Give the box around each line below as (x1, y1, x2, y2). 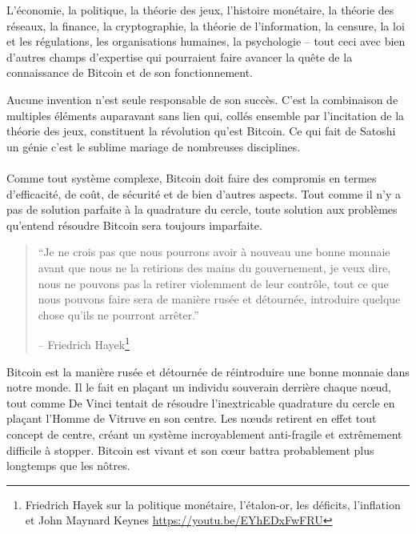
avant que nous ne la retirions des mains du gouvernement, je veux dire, (38, 259, 391, 275)
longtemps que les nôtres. (6, 457, 130, 474)
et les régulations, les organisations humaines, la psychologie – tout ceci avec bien (6, 33, 406, 50)
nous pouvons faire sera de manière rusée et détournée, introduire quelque (38, 291, 401, 307)
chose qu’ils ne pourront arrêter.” (38, 306, 199, 323)
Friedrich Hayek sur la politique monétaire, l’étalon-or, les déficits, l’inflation (25, 496, 401, 512)
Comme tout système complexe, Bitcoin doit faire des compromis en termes (6, 169, 377, 186)
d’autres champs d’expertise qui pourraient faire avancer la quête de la (6, 48, 353, 65)
